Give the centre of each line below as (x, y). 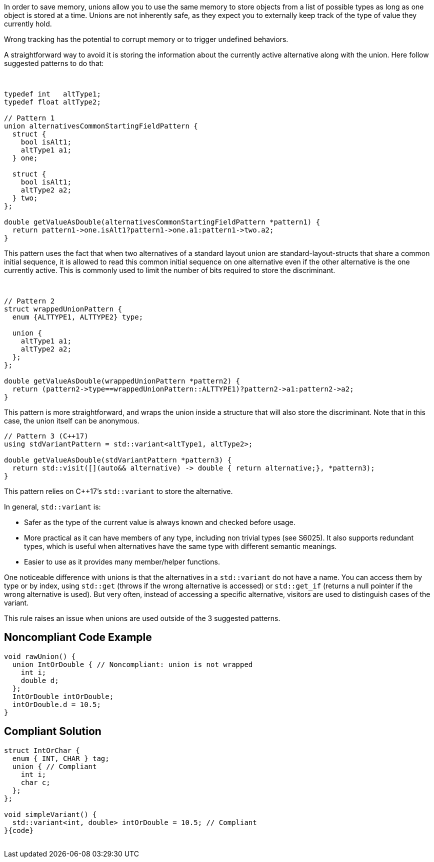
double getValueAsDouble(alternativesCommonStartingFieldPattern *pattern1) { (162, 222)
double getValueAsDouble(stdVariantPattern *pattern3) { (118, 460)
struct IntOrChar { (42, 750)
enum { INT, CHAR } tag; (61, 758)
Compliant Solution (53, 731)
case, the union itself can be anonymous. (72, 421)
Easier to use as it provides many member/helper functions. (122, 562)
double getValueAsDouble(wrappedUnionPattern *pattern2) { (122, 381)
